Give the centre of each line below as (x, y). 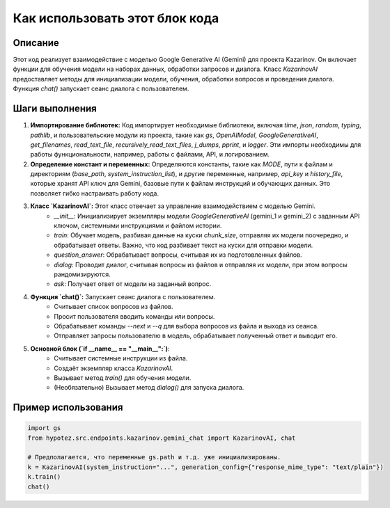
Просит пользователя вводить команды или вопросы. (134, 316)
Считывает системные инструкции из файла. (121, 358)
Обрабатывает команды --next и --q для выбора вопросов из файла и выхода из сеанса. (187, 326)
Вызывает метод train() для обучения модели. (123, 378)
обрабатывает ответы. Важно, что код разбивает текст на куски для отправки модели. (184, 245)
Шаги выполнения (55, 109)
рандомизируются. (82, 274)
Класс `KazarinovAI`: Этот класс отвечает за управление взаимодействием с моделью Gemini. (173, 206)
